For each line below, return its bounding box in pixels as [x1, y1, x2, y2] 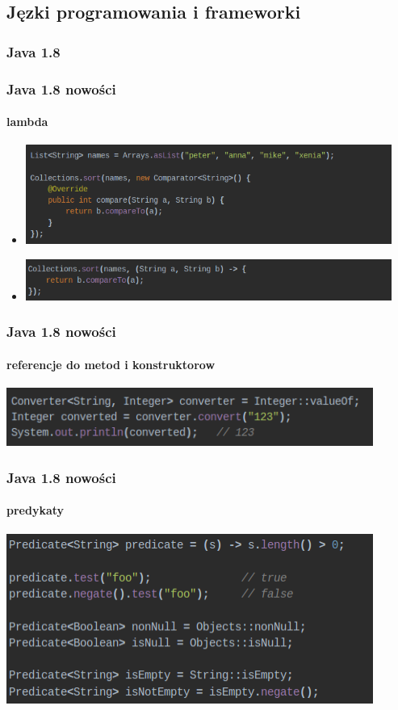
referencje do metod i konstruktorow [6, 355, 216, 372]
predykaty [6, 502, 65, 519]
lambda [6, 113, 48, 130]
